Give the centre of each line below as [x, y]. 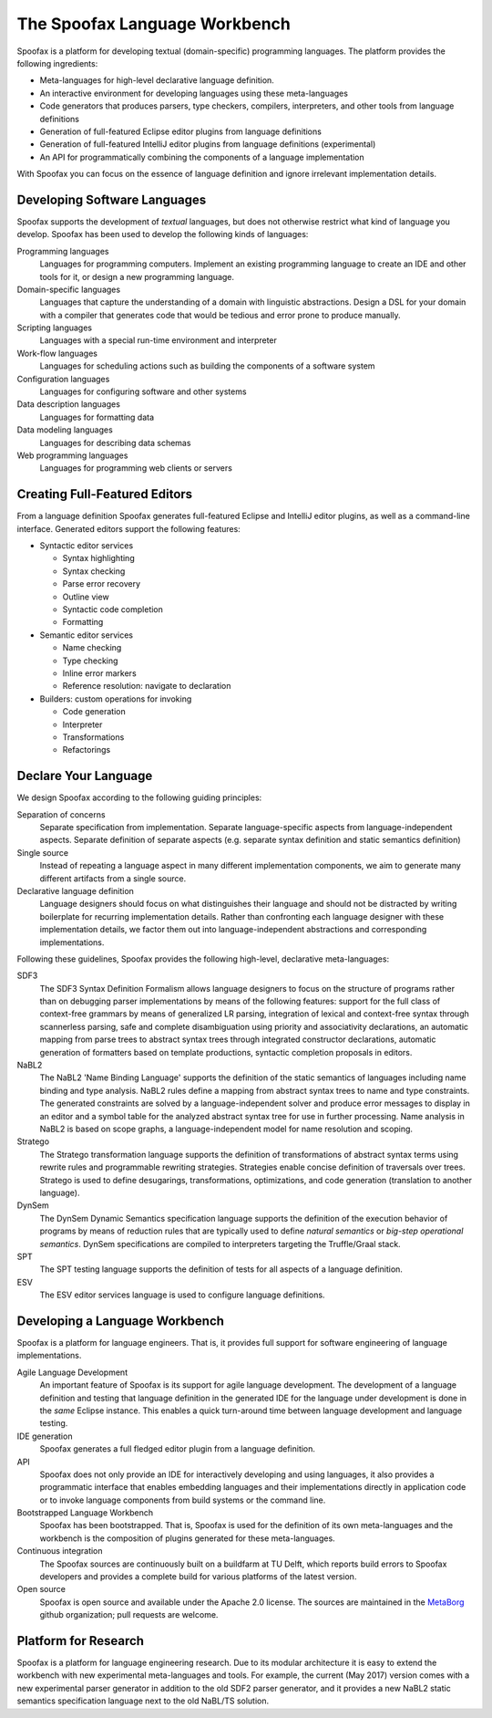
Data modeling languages [65, 430]
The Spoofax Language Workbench [154, 24]
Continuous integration [60, 1551]
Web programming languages [72, 455]
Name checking [92, 648]
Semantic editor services [87, 635]
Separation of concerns [61, 814]
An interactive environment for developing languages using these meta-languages [194, 93]
